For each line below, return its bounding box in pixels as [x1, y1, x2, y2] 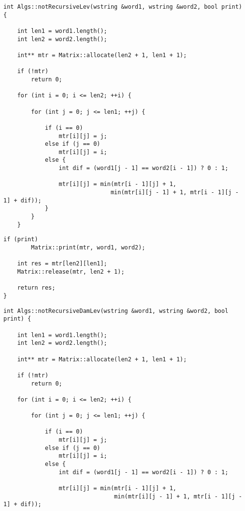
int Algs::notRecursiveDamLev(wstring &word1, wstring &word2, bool [3, 307, 229, 314]
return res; [17, 284, 56, 292]
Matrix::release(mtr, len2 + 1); [17, 268, 125, 275]
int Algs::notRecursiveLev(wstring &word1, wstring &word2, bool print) [3, 3, 242, 10]
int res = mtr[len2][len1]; [17, 260, 107, 267]
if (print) [3, 236, 38, 243]
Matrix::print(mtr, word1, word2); [31, 244, 145, 251]
